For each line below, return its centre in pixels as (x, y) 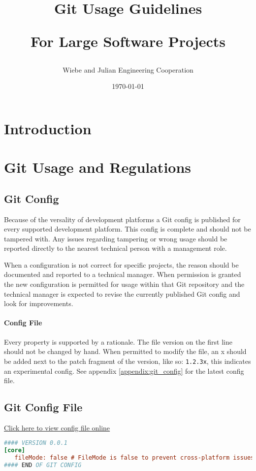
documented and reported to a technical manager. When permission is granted (123, 274)
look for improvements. (39, 303)
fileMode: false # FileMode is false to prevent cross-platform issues (134, 458)
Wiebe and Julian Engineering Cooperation (128, 69)
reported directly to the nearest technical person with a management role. (115, 248)
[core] (15, 451)
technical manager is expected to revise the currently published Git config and (122, 294)
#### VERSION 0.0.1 (36, 443)
